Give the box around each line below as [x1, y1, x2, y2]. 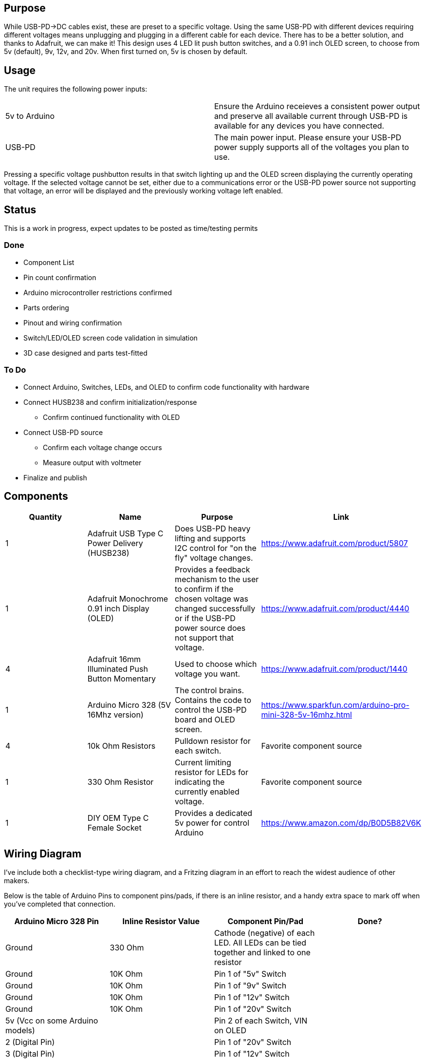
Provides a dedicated [175, 808, 253, 818]
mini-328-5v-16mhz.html [261, 710, 352, 720]
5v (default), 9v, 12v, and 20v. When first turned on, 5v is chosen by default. [4, 47, 248, 56]
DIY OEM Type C [87, 813, 149, 823]
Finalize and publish [23, 473, 87, 482]
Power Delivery [87, 538, 143, 549]
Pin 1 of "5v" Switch [214, 969, 286, 979]
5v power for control [175, 818, 250, 828]
